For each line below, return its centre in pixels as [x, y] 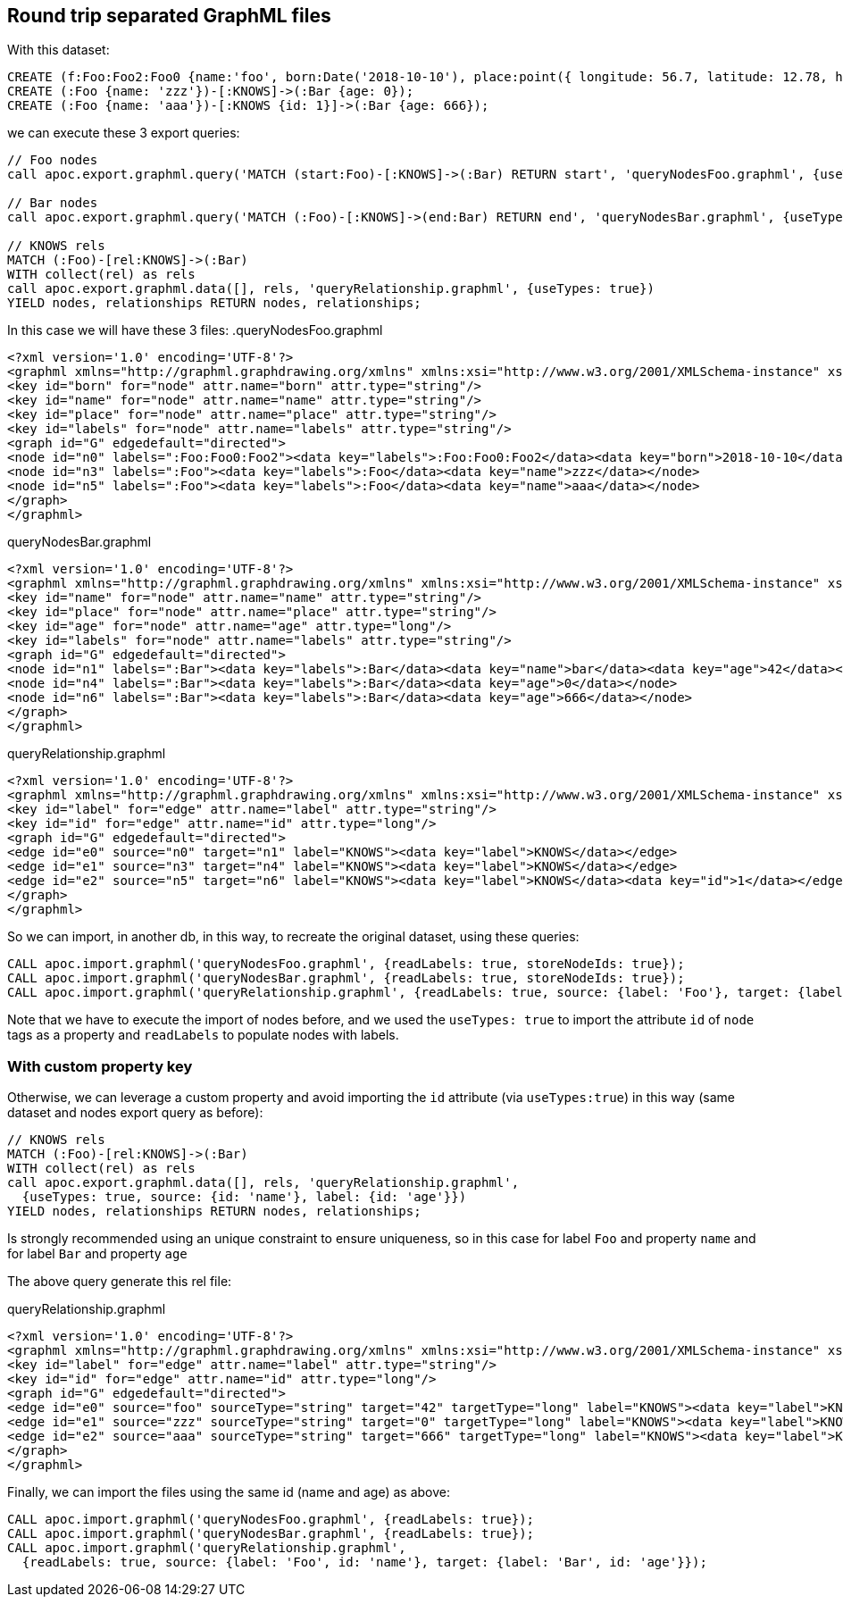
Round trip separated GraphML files [169, 16]
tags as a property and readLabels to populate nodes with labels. [203, 1035]
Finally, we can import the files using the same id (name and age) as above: [229, 1492]
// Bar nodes [53, 203]
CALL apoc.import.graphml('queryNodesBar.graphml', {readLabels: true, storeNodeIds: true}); [346, 978]
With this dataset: [58, 50]
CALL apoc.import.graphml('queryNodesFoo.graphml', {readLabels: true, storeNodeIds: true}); [346, 964]
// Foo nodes [53, 160]
